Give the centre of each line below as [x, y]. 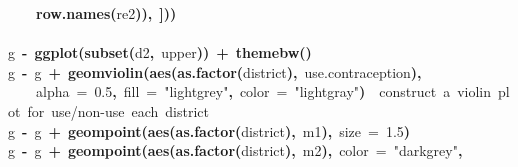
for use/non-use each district [118, 110]
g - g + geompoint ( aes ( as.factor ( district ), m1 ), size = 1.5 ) [209, 130]
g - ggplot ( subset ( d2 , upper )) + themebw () [160, 52]
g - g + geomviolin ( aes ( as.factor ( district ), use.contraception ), [215, 71]
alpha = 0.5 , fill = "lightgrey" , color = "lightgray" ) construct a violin [264, 91]
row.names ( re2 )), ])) [106, 13]
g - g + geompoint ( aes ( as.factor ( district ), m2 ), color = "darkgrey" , [235, 150]
